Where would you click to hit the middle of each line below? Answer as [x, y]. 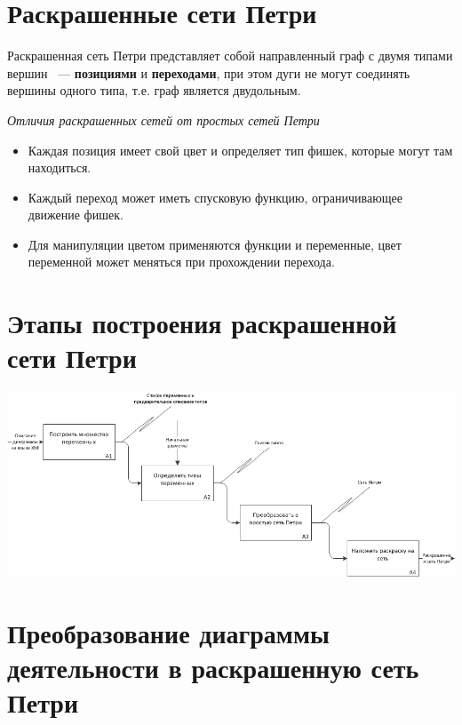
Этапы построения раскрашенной [202, 323]
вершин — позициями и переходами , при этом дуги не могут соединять [209, 72]
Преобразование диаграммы [168, 632]
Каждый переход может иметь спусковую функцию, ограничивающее [215, 197]
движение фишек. [76, 215]
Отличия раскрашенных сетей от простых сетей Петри [163, 120]
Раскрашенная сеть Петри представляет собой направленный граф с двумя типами [230, 56]
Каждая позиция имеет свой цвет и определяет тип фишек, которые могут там [240, 150]
